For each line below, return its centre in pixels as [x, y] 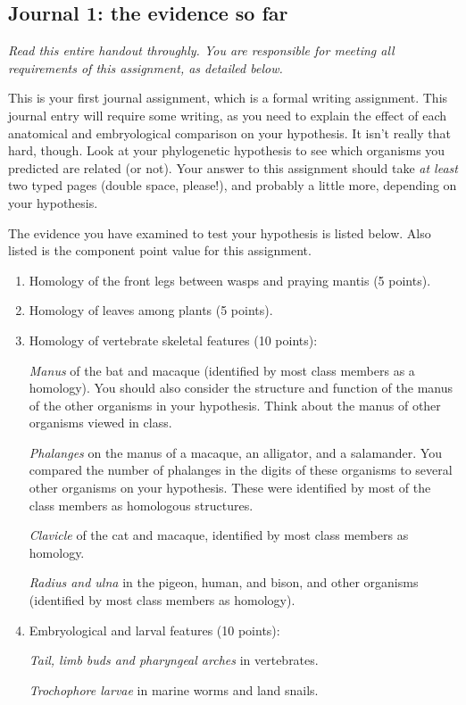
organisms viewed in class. [100, 423]
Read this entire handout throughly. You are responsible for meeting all [201, 50]
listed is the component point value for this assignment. [160, 250]
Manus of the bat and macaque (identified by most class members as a [222, 370]
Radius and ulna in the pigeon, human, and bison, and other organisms [224, 582]
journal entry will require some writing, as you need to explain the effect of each [228, 115]
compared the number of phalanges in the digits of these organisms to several [241, 470]
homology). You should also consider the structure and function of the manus [241, 388]
